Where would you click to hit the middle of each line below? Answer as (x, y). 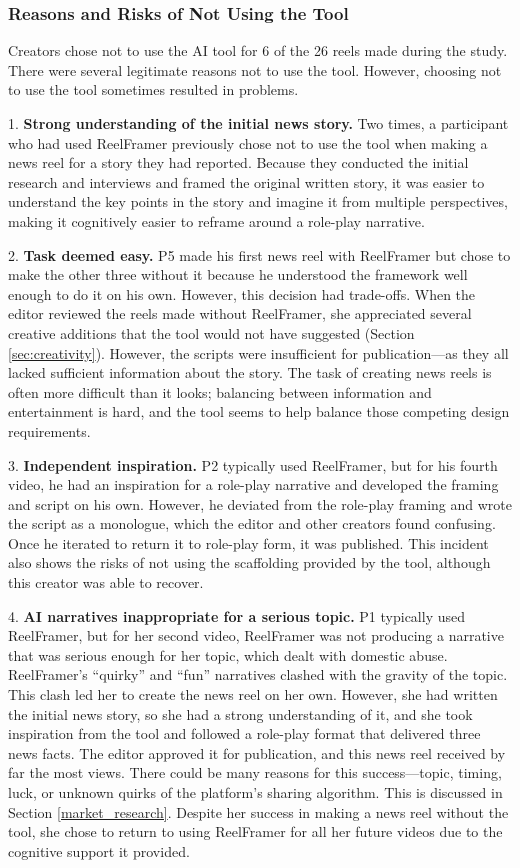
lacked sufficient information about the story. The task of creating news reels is (250, 372)
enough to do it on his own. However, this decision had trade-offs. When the (242, 293)
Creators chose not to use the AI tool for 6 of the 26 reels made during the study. (258, 50)
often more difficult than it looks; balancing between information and (220, 391)
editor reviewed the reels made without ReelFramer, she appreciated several (240, 313)
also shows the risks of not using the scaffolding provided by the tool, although (249, 562)
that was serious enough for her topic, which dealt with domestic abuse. (228, 654)
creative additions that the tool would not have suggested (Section (211, 332)
